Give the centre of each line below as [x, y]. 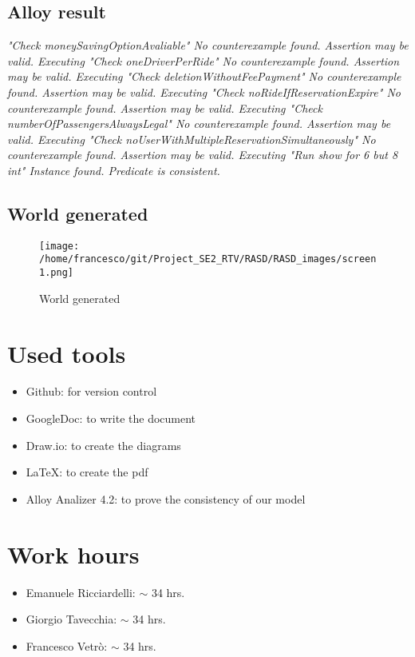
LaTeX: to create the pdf [87, 472]
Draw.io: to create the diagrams [103, 445]
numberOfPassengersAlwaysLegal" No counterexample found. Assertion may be [199, 123]
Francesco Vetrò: [67, 645]
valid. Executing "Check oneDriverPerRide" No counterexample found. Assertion [204, 60]
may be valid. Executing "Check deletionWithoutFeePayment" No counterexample [204, 76]
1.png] [56, 273]
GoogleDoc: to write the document [111, 418]
